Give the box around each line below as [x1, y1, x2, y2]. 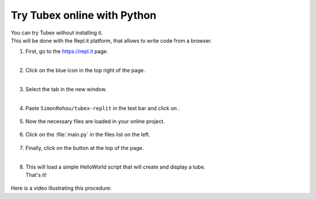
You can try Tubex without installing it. [11, 29, 103, 36]
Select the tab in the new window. [25, 85, 107, 93]
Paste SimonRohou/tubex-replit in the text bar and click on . [25, 104, 180, 111]
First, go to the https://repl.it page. [25, 48, 108, 55]
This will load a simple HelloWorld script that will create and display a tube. [25, 163, 206, 170]
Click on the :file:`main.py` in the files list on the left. [25, 131, 150, 138]
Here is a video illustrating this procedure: [11, 184, 112, 192]
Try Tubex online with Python [11, 9, 157, 22]
